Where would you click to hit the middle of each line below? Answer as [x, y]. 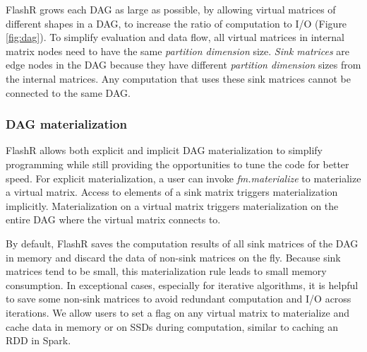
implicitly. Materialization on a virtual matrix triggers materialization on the [172, 205]
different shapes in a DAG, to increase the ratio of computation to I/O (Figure [176, 23]
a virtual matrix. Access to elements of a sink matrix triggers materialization [172, 192]
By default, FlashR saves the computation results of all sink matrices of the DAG [182, 243]
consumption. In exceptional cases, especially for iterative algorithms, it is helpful [182, 284]
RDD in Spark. [38, 340]
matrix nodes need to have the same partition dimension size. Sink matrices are [178, 51]
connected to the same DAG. [68, 92]
